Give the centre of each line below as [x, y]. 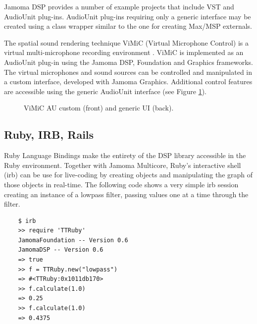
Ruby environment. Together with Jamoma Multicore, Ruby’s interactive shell [123, 165]
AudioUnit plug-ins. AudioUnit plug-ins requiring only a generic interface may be [128, 16]
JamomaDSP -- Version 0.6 [61, 250]
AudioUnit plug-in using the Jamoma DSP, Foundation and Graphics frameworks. [128, 62]
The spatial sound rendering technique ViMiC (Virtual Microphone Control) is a [126, 42]
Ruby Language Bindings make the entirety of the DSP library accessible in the [125, 155]
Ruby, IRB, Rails [49, 135]
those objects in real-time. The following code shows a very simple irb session [121, 184]
